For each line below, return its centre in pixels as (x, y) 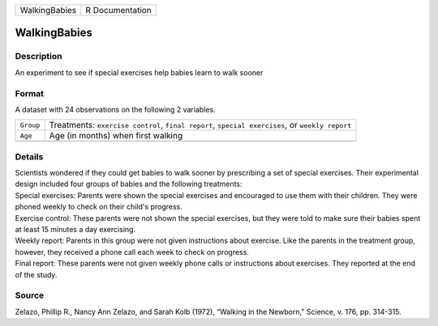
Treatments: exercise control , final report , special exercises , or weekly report (200, 125)
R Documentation (118, 10)
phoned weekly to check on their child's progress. (99, 207)
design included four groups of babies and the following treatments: (129, 184)
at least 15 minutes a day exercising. (75, 229)
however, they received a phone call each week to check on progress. (132, 252)
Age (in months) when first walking (116, 136)
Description (39, 57)
